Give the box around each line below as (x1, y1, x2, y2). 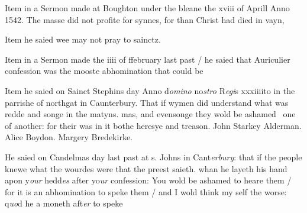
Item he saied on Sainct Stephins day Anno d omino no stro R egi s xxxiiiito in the (5, 84, 295, 96)
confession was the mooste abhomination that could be (5, 64, 203, 77)
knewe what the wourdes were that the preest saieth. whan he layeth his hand (5, 162, 287, 175)
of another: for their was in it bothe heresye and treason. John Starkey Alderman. (5, 119, 302, 131)
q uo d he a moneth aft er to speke (5, 197, 123, 209)
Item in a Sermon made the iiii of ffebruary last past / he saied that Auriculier (5, 53, 290, 65)
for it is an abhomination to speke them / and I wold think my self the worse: (5, 185, 287, 198)
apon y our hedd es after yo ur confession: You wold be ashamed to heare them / (5, 174, 292, 186)
